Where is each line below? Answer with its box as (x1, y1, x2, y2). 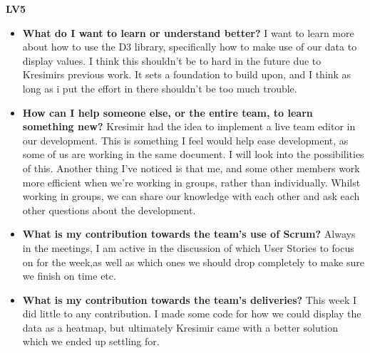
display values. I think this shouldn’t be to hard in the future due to (22, 53, 322, 68)
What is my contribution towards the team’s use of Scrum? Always (22, 226, 356, 241)
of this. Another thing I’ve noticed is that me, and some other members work (22, 160, 360, 175)
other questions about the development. (22, 202, 196, 217)
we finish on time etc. (22, 268, 116, 283)
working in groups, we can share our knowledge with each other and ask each (22, 189, 360, 204)
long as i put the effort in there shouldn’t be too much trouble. (22, 80, 297, 95)
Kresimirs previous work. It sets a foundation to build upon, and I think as (22, 67, 351, 82)
